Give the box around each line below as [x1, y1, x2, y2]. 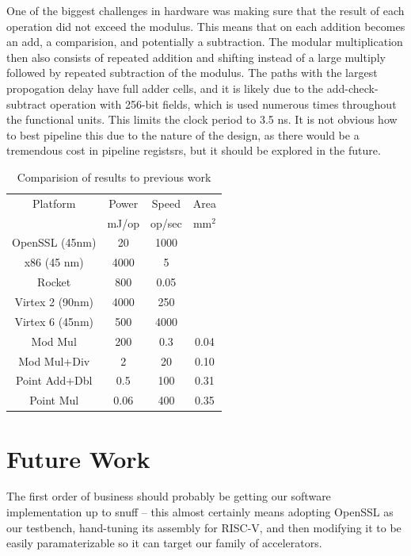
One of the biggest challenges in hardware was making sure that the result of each [6, 2, 405, 18]
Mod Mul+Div [18, 352, 90, 369]
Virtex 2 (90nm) [14, 293, 93, 309]
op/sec [150, 214, 182, 231]
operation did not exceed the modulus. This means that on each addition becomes [6, 17, 405, 34]
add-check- [326, 79, 379, 96]
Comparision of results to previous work [17, 168, 211, 185]
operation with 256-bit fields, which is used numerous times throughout [50, 95, 397, 112]
